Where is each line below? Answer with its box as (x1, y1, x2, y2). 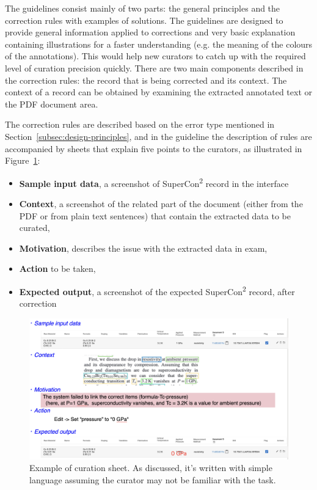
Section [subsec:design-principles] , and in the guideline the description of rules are (5, 130, 312, 142)
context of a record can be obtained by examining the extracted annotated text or (5, 86, 312, 98)
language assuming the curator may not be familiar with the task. (29, 474, 276, 486)
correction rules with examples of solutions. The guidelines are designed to (5, 13, 283, 26)
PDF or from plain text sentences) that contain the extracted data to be (19, 209, 291, 222)
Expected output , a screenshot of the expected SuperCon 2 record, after (19, 283, 295, 298)
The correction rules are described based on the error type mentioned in (5, 118, 275, 131)
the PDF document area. (5, 97, 98, 110)
